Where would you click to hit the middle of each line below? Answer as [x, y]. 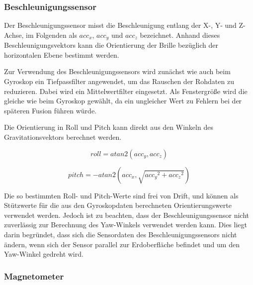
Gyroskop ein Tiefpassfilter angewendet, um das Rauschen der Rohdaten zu [119, 81]
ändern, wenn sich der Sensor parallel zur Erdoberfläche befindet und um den [122, 244]
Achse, [14, 35]
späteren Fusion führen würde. [50, 110]
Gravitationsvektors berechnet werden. [63, 137]
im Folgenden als [51, 35]
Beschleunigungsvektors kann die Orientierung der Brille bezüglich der [111, 45]
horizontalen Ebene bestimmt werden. [62, 54]
